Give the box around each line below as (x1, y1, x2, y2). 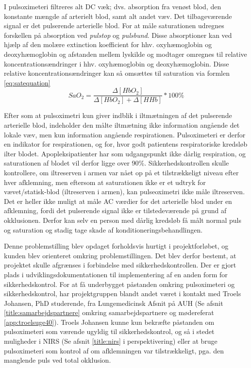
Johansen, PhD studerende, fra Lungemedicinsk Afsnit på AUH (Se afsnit (4, 298, 223, 308)
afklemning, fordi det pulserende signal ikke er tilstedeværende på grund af (4, 205, 227, 216)
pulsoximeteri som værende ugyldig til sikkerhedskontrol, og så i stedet (4, 326, 215, 336)
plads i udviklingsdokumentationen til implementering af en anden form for (4, 269, 228, 279)
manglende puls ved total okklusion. (4, 355, 111, 365)
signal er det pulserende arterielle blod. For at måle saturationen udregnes (4, 20, 224, 31)
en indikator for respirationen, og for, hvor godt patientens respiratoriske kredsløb (4, 139, 248, 149)
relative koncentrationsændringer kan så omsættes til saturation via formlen (4, 68, 230, 78)
